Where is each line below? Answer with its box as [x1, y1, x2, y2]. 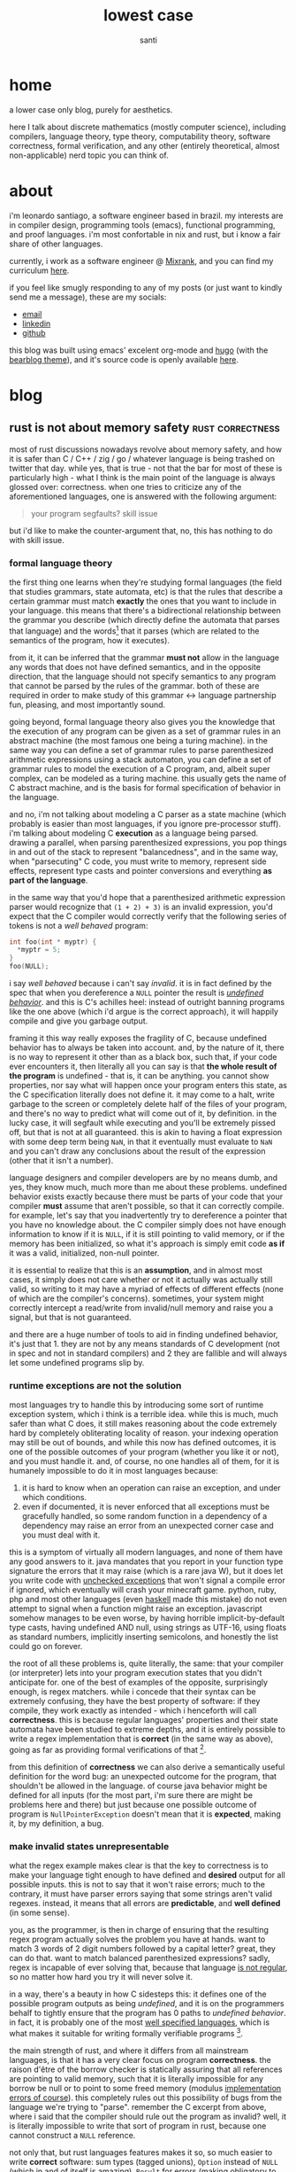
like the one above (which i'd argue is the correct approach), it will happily [9, 1007, 278, 1017]
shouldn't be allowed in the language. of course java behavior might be [9, 1780, 268, 1791]
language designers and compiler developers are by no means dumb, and [9, 1172, 278, 1183]
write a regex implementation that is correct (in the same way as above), [9, 1733, 274, 1744]
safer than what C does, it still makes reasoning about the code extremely [9, 1419, 277, 1429]
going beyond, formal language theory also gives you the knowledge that [9, 716, 276, 727]
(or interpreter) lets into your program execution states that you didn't [9, 1668, 262, 1678]
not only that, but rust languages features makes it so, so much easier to [9, 2146, 273, 2158]
